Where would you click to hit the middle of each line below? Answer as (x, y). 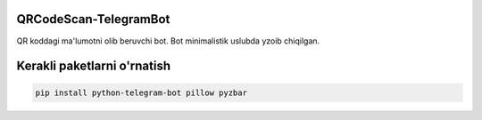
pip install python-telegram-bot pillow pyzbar (141, 92)
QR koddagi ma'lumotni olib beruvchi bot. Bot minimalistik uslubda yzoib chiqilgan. (168, 41)
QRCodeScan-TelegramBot (93, 19)
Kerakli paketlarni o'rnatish (94, 66)
